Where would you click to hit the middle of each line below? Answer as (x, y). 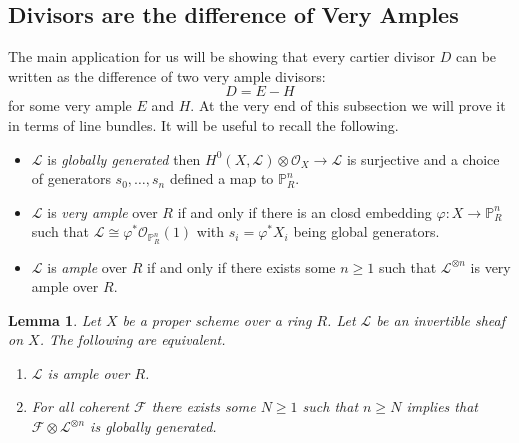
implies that (442, 406)
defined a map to (221, 178)
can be (476, 56)
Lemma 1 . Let (54, 319)
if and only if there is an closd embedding (304, 211)
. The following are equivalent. (132, 339)
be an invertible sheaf (441, 319)
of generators (71, 178)
